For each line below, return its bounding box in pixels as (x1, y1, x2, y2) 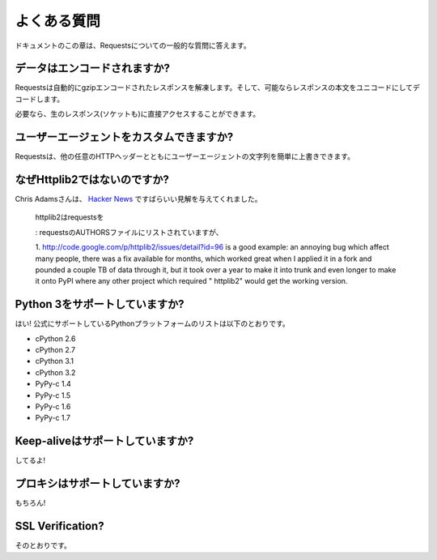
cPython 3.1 (35, 357, 74, 366)
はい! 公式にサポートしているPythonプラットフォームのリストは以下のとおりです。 (15, 318, 291, 328)
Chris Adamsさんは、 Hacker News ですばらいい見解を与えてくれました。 (15, 195, 262, 204)
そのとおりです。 (15, 541, 72, 550)
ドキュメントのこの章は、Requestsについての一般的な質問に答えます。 (15, 41, 251, 50)
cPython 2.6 (35, 333, 76, 344)
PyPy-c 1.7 (35, 413, 70, 423)
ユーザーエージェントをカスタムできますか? (15, 130, 234, 144)
